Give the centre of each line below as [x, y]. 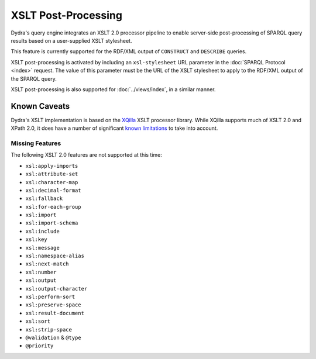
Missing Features [36, 143]
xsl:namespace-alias [55, 256]
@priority [39, 346]
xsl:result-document [55, 313]
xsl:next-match [47, 264]
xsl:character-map [52, 182]
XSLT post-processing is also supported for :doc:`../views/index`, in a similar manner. [113, 89]
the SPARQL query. [34, 78]
